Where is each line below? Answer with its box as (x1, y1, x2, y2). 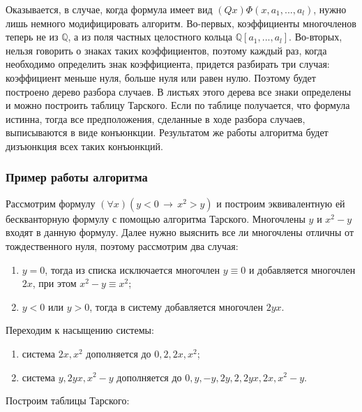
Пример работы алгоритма (6, 168, 148, 186)
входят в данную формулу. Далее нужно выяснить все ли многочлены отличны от (6, 225, 354, 240)
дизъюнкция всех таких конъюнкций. (6, 138, 163, 153)
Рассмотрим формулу (6, 196, 96, 210)
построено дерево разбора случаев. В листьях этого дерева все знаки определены (6, 84, 352, 98)
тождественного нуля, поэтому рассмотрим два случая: (6, 238, 239, 253)
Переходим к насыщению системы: (6, 323, 154, 337)
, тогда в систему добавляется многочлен (89, 299, 263, 314)
